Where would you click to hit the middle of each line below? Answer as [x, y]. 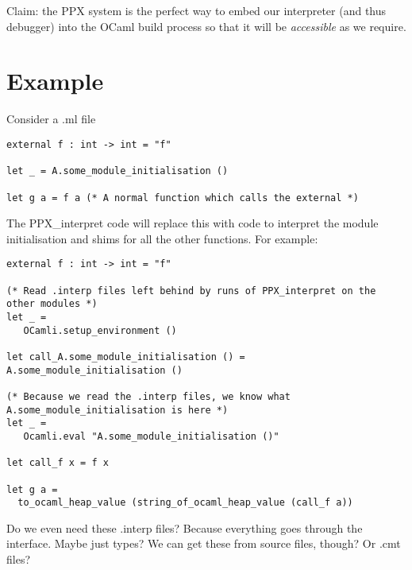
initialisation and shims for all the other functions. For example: [162, 238]
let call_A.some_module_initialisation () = [126, 357]
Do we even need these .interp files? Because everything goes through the [185, 527]
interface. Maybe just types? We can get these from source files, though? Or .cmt [204, 543]
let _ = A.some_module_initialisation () [117, 171]
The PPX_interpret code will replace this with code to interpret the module [193, 223]
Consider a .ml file [51, 119]
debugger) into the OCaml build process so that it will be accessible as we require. [206, 26]
